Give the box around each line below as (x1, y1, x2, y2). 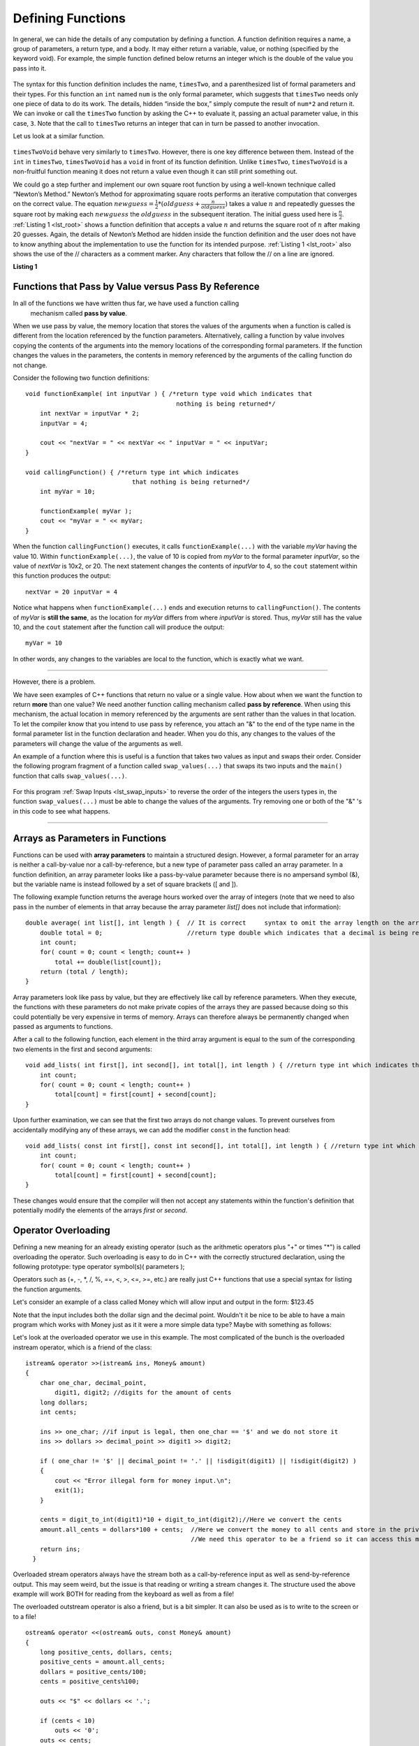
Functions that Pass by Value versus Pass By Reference (13, 281, 260, 293)
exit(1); (54, 1486, 84, 1495)
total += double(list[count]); (54, 958, 162, 966)
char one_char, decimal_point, (39, 1379, 147, 1386)
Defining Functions (13, 10, 126, 26)
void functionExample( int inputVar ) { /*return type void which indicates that (25, 390, 313, 398)
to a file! (13, 1612, 36, 1620)
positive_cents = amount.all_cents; (39, 1658, 166, 1666)
